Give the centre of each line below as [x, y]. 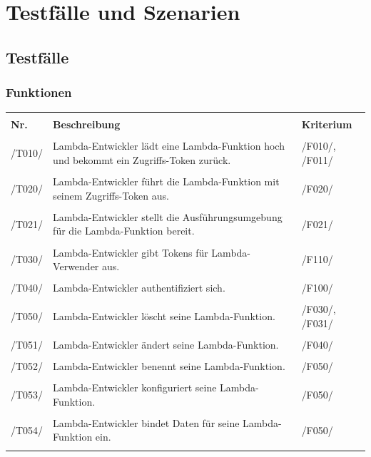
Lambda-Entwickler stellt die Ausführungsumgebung [168, 216]
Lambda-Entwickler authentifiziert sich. [139, 288]
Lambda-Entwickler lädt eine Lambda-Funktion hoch [169, 146]
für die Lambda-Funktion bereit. [124, 231]
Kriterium [327, 124]
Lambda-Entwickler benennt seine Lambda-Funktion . [169, 366]
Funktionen [39, 92]
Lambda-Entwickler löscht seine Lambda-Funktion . [164, 316]
